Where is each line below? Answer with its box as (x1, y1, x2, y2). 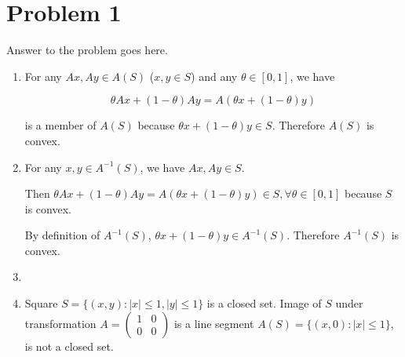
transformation (24, 315, 97, 331)
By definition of (24, 227, 100, 243)
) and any (191, 67, 238, 84)
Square (24, 295, 58, 311)
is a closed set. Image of (206, 295, 322, 311)
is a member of (24, 117, 97, 133)
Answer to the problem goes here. (6, 42, 168, 58)
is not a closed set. (24, 337, 114, 354)
